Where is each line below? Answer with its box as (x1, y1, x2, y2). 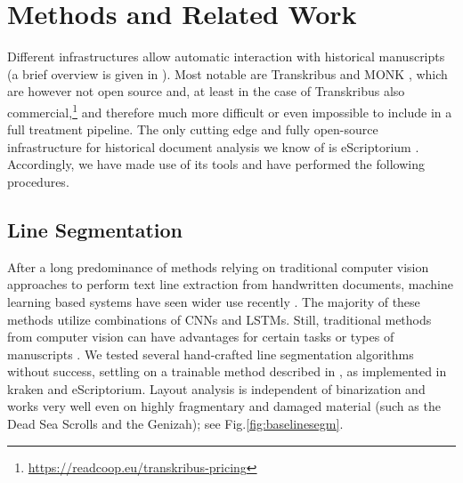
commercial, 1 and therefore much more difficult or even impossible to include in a (7, 100, 452, 121)
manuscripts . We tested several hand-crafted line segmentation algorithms (7, 344, 414, 363)
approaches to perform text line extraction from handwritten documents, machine (7, 275, 453, 294)
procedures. (7, 172, 69, 190)
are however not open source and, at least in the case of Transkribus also (7, 82, 405, 101)
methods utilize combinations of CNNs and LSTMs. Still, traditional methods (7, 310, 432, 328)
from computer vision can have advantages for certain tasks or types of (7, 327, 394, 346)
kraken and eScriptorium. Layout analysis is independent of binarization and (7, 379, 426, 398)
